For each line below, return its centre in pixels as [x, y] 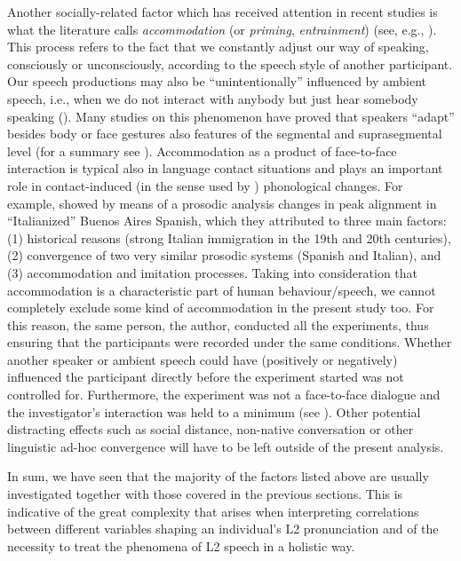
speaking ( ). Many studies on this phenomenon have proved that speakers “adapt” [231, 116]
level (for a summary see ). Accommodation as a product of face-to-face [202, 150]
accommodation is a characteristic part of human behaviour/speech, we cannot [222, 290]
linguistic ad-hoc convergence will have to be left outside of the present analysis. [226, 446]
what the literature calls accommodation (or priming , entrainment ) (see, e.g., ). [222, 29]
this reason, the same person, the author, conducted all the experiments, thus [218, 324]
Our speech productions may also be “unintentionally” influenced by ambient [217, 81]
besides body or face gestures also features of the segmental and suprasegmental [225, 134]
